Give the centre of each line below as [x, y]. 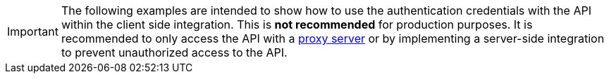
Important [33, 31]
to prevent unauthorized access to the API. [174, 52]
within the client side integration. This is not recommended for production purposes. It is [297, 24]
